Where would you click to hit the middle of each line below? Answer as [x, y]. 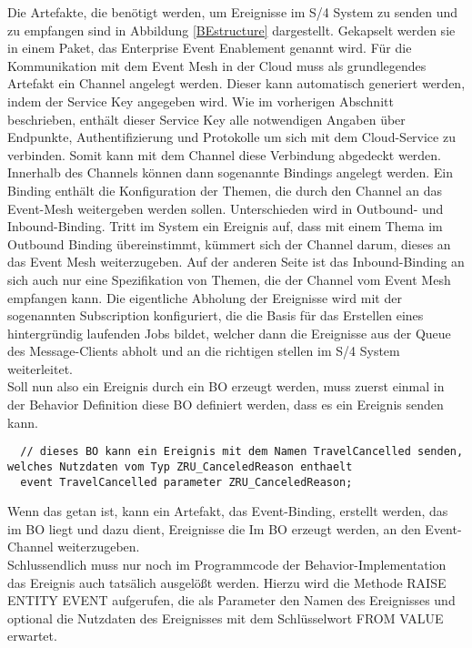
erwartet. [32, 636]
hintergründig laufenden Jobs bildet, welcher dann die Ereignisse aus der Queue [229, 333]
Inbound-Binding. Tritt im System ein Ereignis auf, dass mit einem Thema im [225, 226]
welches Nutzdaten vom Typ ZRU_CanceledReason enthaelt [180, 466]
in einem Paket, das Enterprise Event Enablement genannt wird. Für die [210, 48]
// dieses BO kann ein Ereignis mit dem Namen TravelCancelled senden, [242, 452]
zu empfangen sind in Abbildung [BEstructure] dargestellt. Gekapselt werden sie [231, 30]
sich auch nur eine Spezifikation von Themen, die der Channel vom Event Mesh [229, 279]
